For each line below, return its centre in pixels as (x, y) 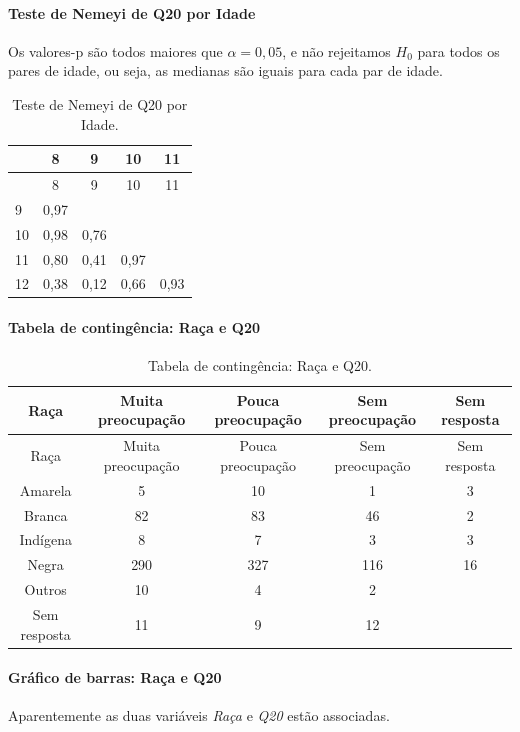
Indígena (45, 539)
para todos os (458, 50)
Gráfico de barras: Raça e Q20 (115, 677)
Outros (45, 589)
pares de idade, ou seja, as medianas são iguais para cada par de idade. (225, 70)
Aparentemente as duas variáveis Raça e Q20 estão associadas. (199, 715)
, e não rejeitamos (336, 50)
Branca (45, 514)
